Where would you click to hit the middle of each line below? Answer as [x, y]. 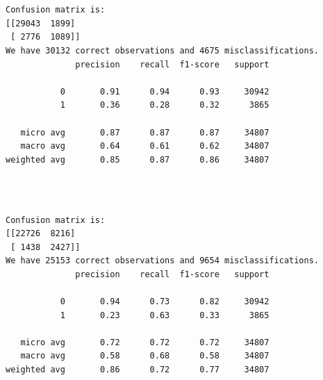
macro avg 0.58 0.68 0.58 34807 [145, 356]
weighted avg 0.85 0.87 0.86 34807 [138, 159]
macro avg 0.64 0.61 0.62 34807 [145, 146]
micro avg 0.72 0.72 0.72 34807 [145, 342]
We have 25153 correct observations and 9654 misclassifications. [163, 261]
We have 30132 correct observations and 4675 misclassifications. [163, 50]
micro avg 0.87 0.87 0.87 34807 [145, 132]
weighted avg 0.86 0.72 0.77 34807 [138, 370]
